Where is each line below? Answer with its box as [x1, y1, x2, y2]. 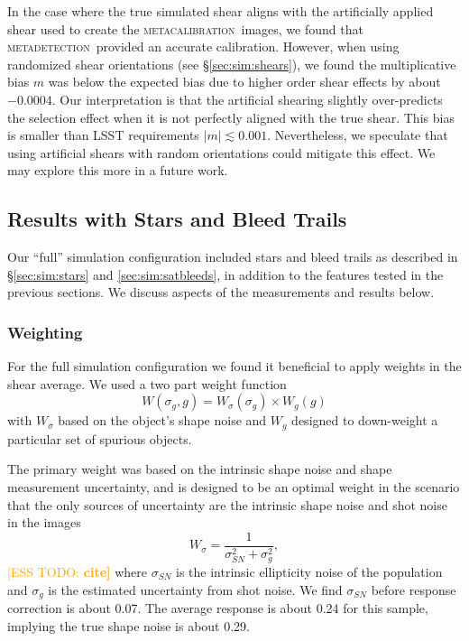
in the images [7, 513, 81, 532]
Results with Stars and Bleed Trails [7, 205, 347, 233]
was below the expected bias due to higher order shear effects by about [48, 72, 441, 91]
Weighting [7, 320, 83, 343]
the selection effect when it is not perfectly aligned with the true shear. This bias [7, 107, 455, 126]
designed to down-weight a [291, 411, 438, 430]
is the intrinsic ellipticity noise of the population [176, 562, 443, 581]
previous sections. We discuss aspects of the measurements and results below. [7, 283, 435, 302]
